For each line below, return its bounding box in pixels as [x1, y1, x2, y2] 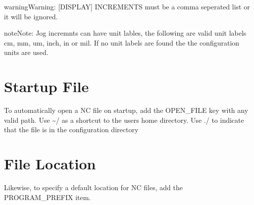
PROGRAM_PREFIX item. [4, 192, 91, 202]
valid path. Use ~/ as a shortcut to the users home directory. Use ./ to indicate [4, 114, 244, 125]
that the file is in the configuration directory [4, 124, 139, 135]
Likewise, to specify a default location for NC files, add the [4, 182, 183, 192]
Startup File [4, 76, 89, 97]
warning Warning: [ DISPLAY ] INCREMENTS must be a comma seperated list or [4, 1, 250, 11]
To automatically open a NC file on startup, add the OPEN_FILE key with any [4, 105, 249, 115]
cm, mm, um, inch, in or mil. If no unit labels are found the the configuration [4, 37, 240, 48]
